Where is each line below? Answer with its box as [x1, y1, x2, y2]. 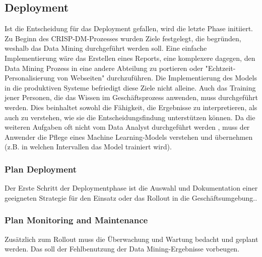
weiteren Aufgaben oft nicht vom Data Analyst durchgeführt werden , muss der [5, 122, 250, 132]
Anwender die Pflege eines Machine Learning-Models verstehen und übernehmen [5, 131, 253, 142]
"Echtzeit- [205, 62, 236, 73]
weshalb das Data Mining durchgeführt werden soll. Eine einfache [5, 43, 207, 53]
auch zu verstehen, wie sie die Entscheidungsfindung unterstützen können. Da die [5, 112, 255, 122]
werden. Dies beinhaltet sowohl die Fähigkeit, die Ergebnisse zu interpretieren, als [5, 102, 257, 112]
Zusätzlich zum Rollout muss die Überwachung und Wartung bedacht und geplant [5, 233, 258, 244]
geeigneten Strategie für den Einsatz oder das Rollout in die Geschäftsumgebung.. [5, 192, 257, 203]
